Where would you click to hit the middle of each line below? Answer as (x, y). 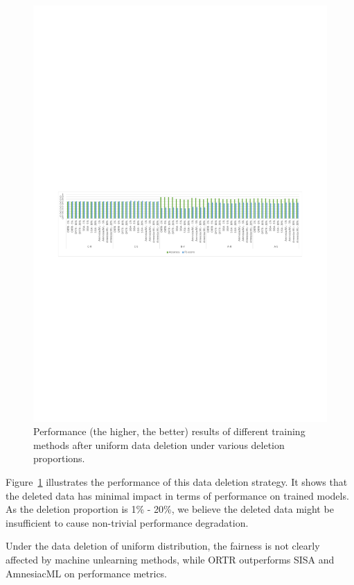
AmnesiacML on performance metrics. (87, 573)
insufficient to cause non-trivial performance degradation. (127, 522)
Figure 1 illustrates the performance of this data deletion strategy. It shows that (177, 482)
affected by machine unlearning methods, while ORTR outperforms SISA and (170, 560)
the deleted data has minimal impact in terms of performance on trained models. (177, 495)
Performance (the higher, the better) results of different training (169, 431)
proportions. (59, 458)
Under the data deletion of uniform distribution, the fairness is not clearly (163, 546)
